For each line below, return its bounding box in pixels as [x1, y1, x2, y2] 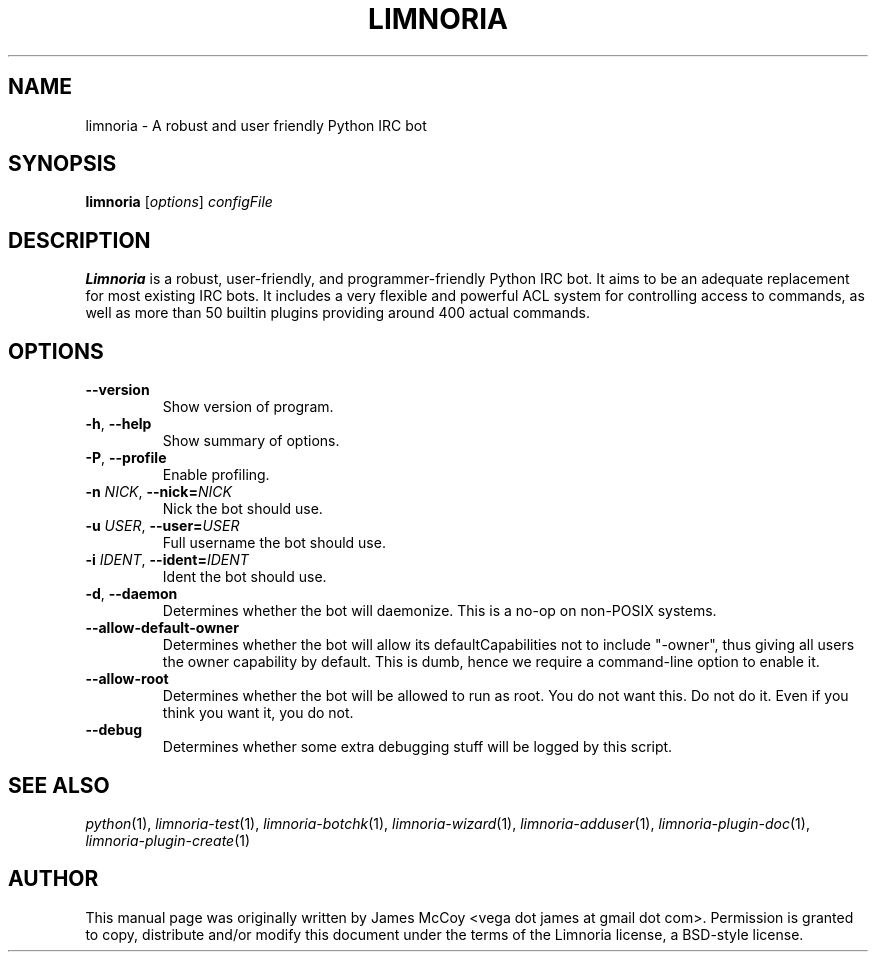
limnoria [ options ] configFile [85, 193, 273, 211]
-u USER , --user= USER [85, 517, 240, 535]
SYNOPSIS [8, 151, 117, 177]
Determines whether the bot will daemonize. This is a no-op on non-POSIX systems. [162, 602, 717, 620]
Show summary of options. [162, 432, 340, 450]
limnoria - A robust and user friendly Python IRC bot [85, 116, 427, 134]
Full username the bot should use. [162, 534, 386, 552]
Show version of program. [162, 398, 334, 416]
